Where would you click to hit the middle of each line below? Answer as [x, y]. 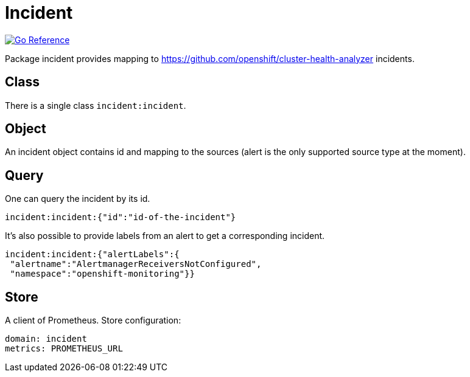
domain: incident [46, 339]
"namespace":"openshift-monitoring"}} [102, 274]
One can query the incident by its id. [78, 199]
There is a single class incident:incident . [96, 105]
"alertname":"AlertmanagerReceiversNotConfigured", [136, 264]
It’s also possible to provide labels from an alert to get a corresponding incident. [165, 236]
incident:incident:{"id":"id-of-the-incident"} [121, 217]
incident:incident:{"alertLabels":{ [92, 254]
